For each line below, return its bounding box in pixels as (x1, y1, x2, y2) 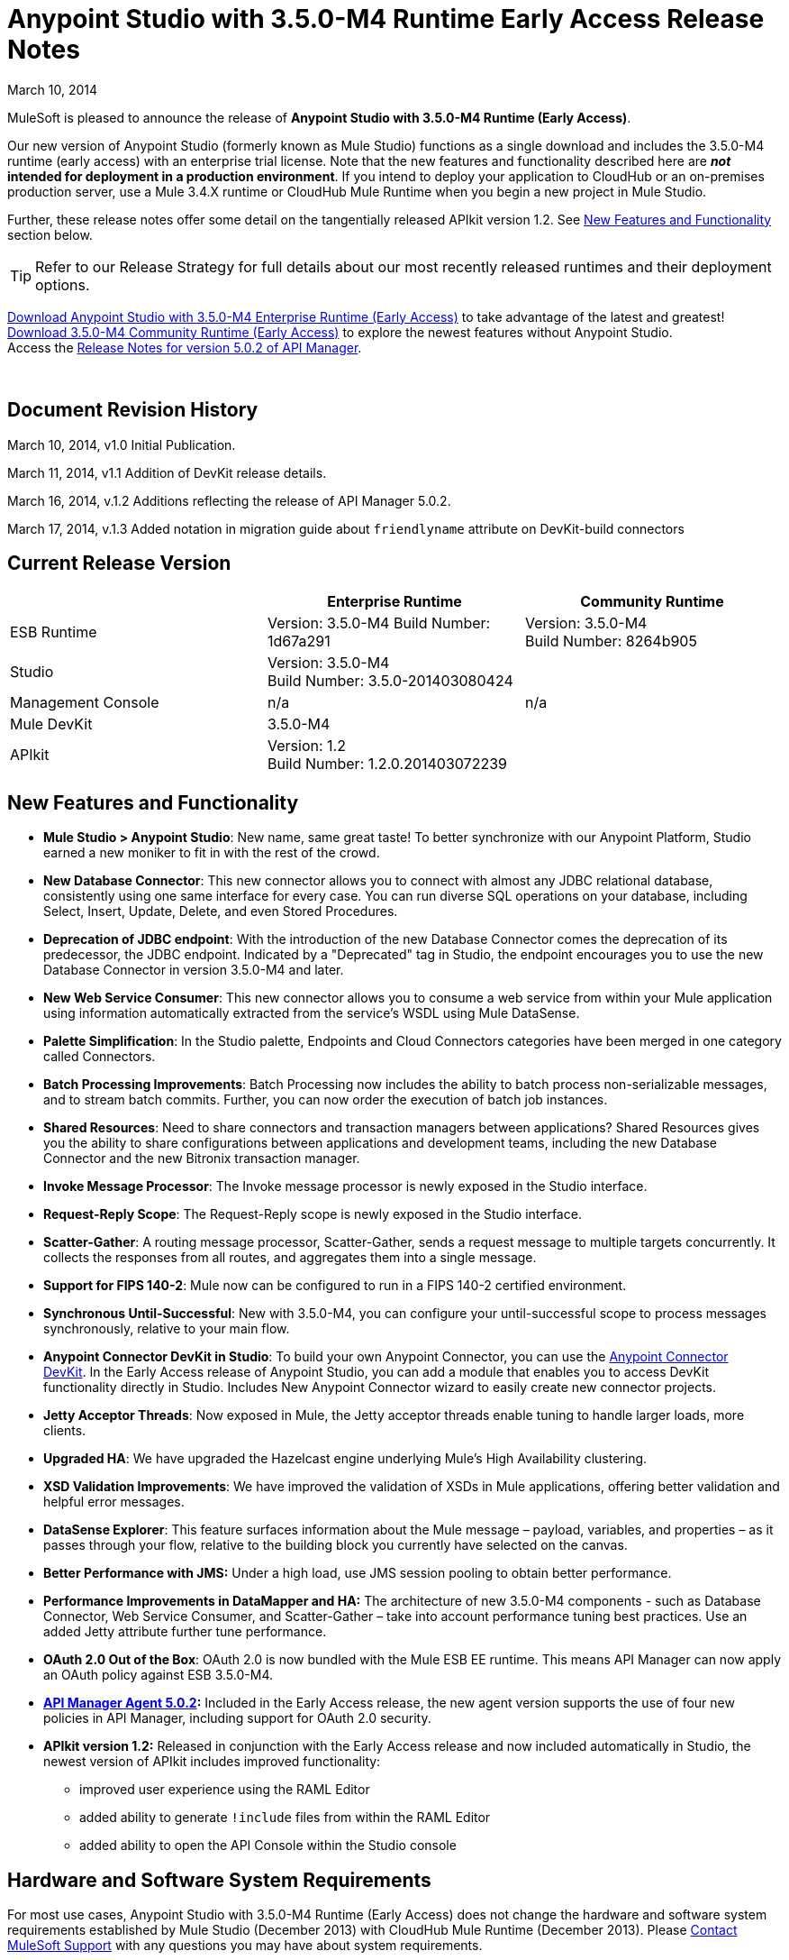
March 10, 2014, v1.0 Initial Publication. (7, 436, 236, 453)
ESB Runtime (10, 623, 97, 642)
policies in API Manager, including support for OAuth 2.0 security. (43, 1710, 431, 1726)
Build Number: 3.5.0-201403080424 (267, 672, 513, 691)
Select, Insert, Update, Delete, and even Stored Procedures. (43, 903, 398, 920)
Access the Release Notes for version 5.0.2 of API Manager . (7, 339, 362, 355)
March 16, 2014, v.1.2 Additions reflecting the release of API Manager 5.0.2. (7, 492, 451, 508)
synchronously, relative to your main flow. (43, 1321, 290, 1337)
